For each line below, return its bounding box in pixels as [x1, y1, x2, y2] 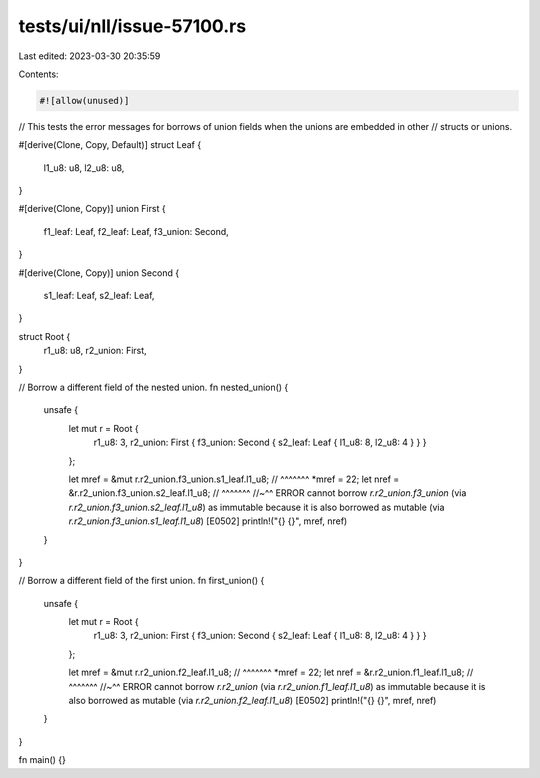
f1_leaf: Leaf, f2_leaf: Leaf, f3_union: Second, [43, 225, 229, 237]
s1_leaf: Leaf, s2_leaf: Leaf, [43, 290, 155, 302]
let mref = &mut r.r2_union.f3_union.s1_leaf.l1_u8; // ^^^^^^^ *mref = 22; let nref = [68, 473, 400, 485]
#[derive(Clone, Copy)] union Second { [18, 266, 180, 279]
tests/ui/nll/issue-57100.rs [18, 15, 247, 37]
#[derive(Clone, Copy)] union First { [18, 203, 166, 215]
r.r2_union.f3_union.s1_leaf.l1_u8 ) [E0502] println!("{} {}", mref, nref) [68, 515, 348, 527]
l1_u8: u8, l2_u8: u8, [43, 161, 125, 174]
